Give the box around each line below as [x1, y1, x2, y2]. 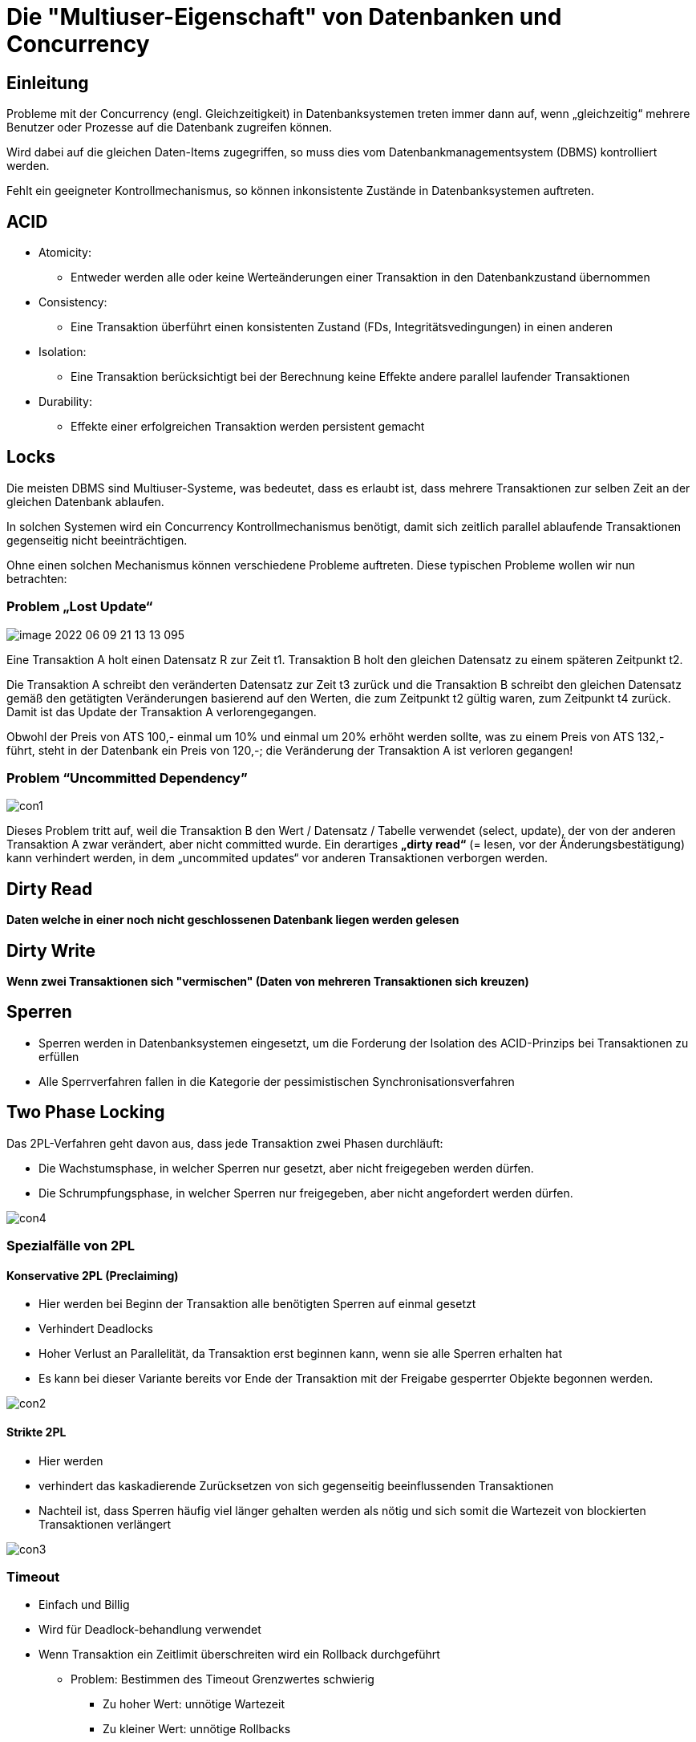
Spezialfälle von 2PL [6, 1238, 136, 1254]
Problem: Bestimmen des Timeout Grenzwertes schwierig [71, 1672, 374, 1687]
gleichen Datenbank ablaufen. [6, 494, 164, 508]
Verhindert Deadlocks [38, 1322, 153, 1336]
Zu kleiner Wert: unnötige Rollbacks [103, 1722, 291, 1736]
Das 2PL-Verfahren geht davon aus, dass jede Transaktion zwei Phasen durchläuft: [6, 1136, 443, 1150]
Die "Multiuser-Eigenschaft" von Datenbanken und [6, 3, 562, 30]
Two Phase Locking [6, 1102, 165, 1123]
